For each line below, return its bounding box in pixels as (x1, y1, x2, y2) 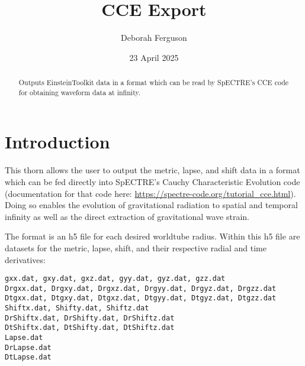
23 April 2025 (129, 51, 179, 63)
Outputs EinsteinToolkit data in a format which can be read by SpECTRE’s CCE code (18, 77, 289, 88)
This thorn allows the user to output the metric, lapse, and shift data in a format (5, 164, 300, 176)
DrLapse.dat (5, 343, 52, 352)
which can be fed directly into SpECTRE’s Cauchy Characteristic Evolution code (5, 175, 300, 187)
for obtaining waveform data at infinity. (18, 87, 141, 97)
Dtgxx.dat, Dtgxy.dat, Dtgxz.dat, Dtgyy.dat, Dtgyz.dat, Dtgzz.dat (5, 294, 277, 303)
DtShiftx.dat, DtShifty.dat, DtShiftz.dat (5, 323, 175, 332)
